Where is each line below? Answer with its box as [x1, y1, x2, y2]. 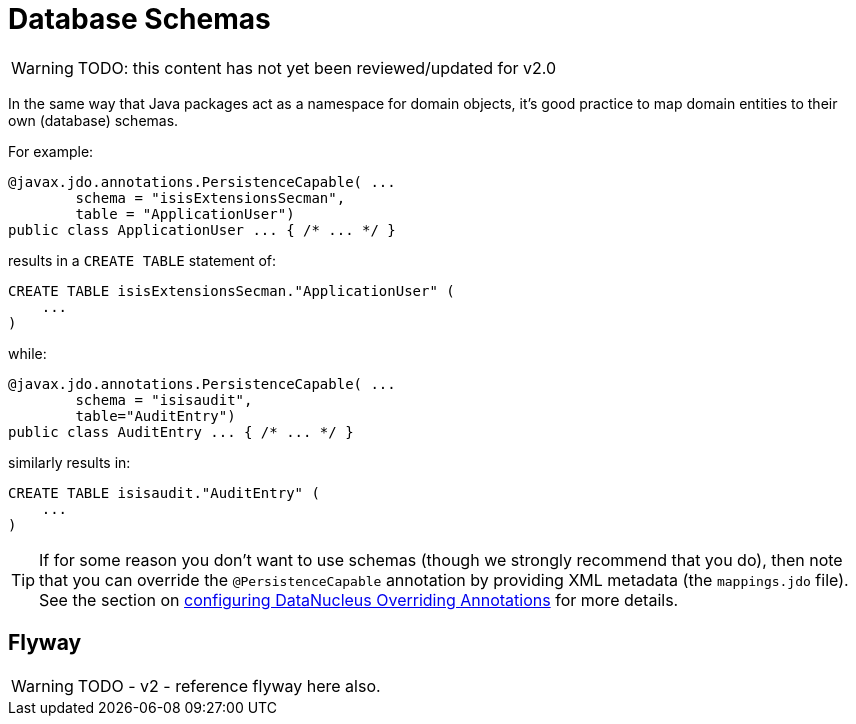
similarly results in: [8, 453, 131, 471]
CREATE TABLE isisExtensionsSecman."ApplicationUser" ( [8, 282, 455, 299]
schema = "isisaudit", [75, 391, 253, 408]
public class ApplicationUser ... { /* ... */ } [8, 221, 396, 238]
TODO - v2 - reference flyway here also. [77, 675, 381, 696]
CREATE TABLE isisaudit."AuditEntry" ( [8, 484, 320, 501]
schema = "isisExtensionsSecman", [75, 189, 346, 206]
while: [8, 344, 47, 362]
